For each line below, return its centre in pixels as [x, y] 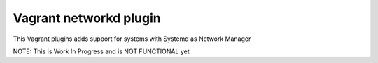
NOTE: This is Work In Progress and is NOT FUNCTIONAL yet [101, 51]
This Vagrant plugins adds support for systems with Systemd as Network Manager [132, 39]
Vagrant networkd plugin [87, 18]
